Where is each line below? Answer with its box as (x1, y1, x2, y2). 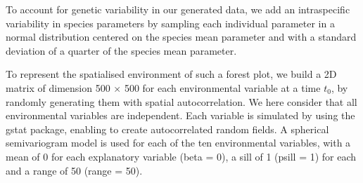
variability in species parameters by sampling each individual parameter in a (6, 15, 335, 30)
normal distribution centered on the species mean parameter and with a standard (6, 29, 357, 44)
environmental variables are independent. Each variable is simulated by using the (6, 108, 355, 123)
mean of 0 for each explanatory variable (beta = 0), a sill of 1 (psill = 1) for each (6, 149, 357, 163)
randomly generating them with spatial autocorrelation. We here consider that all (6, 94, 357, 109)
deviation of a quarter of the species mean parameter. (6, 43, 237, 57)
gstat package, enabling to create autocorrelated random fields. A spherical (6, 121, 329, 136)
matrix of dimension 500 (6, 80, 110, 95)
